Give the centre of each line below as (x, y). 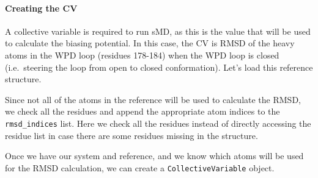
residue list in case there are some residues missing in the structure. (131, 135)
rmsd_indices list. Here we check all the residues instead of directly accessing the (158, 123)
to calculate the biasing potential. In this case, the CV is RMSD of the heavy (150, 43)
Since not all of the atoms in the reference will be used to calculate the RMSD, (153, 99)
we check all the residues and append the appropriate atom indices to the (142, 111)
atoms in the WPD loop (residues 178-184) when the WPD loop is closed (142, 55)
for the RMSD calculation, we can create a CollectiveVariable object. (140, 167)
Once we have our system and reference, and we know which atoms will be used (154, 156)
